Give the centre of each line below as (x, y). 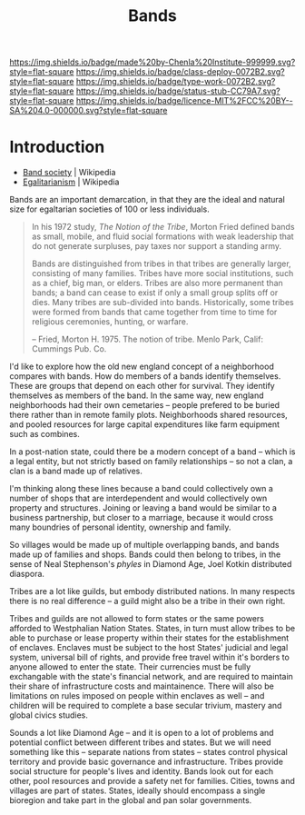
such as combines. (44, 434)
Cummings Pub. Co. (69, 349)
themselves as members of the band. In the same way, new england (137, 395)
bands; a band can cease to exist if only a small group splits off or (155, 293)
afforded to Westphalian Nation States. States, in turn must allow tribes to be (152, 629)
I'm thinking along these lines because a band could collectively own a (142, 489)
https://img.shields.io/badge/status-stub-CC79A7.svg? (178, 91)
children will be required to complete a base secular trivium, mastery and (146, 706)
